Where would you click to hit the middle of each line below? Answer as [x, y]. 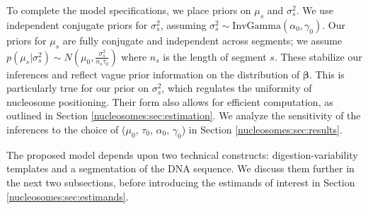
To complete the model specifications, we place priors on [129, 10]
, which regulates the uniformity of [237, 88]
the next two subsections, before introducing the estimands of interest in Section [181, 182]
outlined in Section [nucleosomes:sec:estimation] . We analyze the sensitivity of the [184, 115]
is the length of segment [215, 56]
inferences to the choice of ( [66, 129]
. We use [315, 10]
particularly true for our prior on [77, 88]
